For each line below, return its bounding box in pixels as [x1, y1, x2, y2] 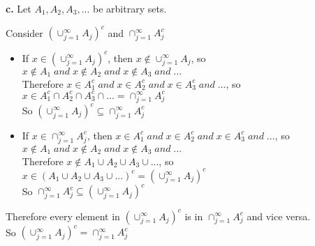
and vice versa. [247, 208, 311, 223]
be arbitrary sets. [93, 1, 167, 15]
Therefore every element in [6, 208, 120, 223]
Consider [6, 25, 43, 40]
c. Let [6, 1, 31, 15]
